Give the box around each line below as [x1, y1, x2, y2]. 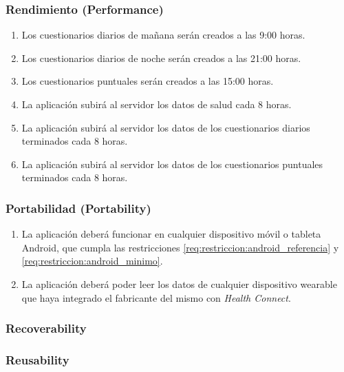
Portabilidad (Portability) [6, 199, 151, 216]
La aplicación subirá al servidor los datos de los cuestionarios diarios [21, 120, 310, 134]
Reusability [6, 351, 69, 368]
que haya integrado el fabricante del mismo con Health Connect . [21, 290, 291, 304]
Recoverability [6, 320, 87, 337]
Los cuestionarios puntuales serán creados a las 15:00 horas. [21, 74, 274, 88]
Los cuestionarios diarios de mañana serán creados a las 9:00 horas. [21, 28, 305, 42]
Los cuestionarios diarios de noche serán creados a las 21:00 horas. [21, 50, 301, 65]
